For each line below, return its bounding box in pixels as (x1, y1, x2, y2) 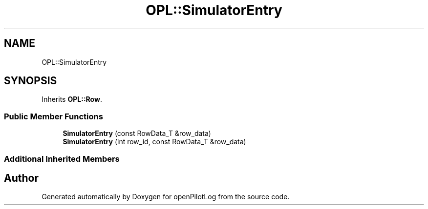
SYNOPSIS (4, 75, 57, 87)
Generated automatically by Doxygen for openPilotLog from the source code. (42, 192, 290, 201)
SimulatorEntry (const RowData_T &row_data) (63, 129, 211, 138)
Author (4, 171, 39, 184)
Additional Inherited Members (4, 153, 120, 164)
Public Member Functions (4, 111, 103, 121)
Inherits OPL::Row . (42, 95, 102, 104)
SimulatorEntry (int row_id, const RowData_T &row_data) (63, 137, 246, 146)
